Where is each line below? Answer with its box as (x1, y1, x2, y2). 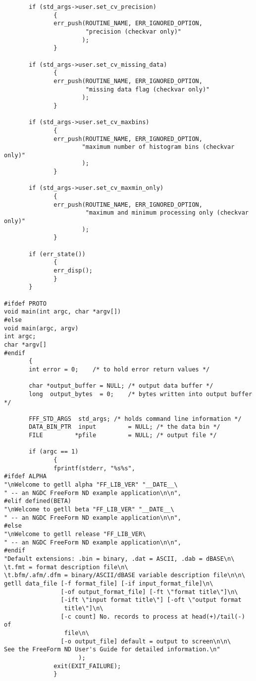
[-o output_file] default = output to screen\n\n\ (60, 637, 231, 645)
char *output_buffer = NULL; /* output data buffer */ (29, 382, 213, 390)
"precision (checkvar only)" (85, 28, 181, 35)
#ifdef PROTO (4, 300, 47, 307)
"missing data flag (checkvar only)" (85, 86, 210, 93)
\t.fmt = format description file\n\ (4, 563, 128, 571)
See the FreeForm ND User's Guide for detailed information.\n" (4, 646, 220, 653)
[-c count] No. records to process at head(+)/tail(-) (60, 613, 245, 620)
